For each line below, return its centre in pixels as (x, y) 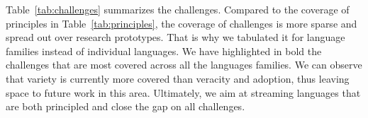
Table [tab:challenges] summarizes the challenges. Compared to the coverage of (178, 9)
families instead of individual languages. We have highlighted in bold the (164, 51)
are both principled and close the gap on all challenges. (126, 106)
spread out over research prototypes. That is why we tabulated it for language (175, 37)
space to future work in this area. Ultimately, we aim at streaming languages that (183, 92)
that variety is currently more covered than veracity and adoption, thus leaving (178, 78)
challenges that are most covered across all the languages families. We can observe (184, 65)
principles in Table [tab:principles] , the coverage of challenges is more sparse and (182, 23)
